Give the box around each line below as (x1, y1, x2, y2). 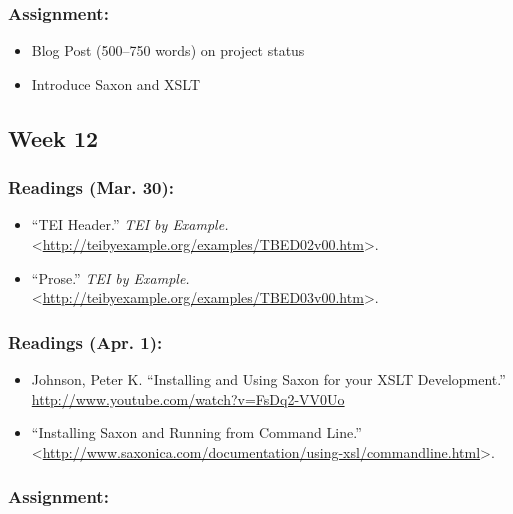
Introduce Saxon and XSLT (31, 73, 201, 94)
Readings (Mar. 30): (8, 175, 175, 200)
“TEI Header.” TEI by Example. (31, 214, 229, 235)
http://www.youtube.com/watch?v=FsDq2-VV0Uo (31, 388, 345, 409)
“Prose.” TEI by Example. (31, 267, 190, 288)
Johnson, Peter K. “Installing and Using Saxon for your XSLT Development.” (31, 369, 506, 389)
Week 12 (8, 122, 99, 153)
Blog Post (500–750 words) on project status (31, 40, 305, 61)
